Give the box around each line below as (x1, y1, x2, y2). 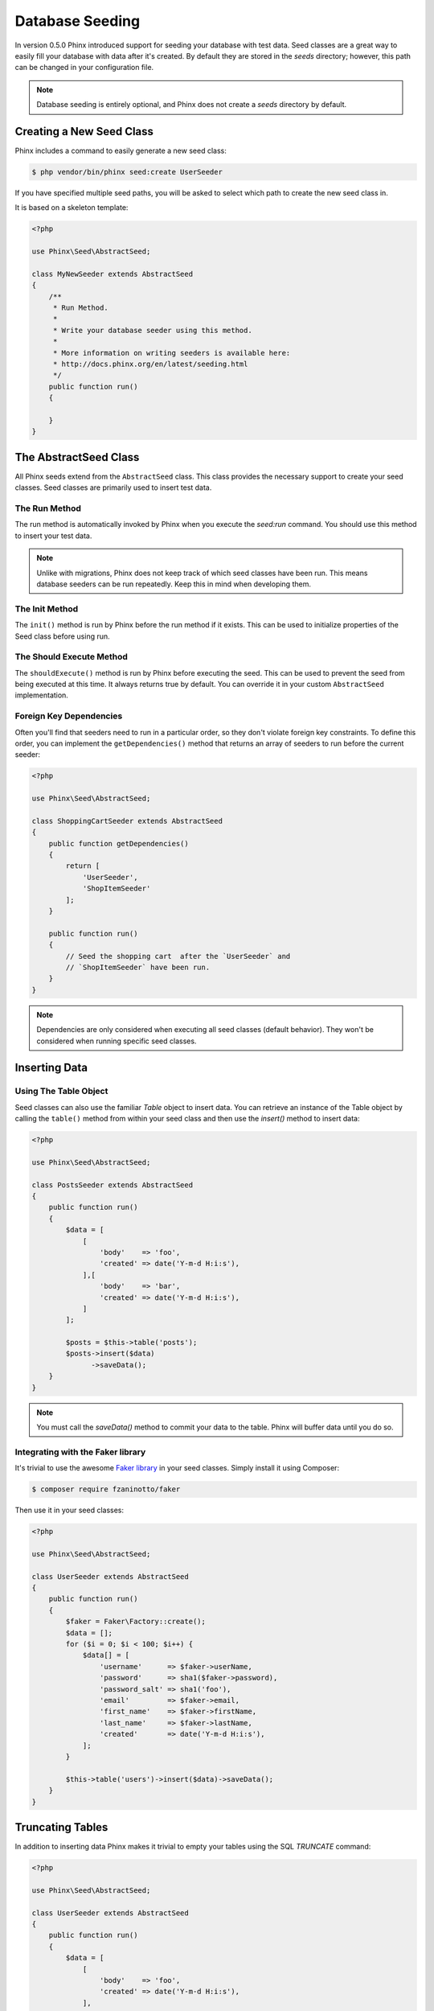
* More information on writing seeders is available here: (52, 348, 291, 357)
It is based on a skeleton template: (14, 203, 129, 212)
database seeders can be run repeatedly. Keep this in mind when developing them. (36, 579, 311, 589)
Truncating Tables (14, 1820, 108, 1834)
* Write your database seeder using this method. (52, 326, 252, 335)
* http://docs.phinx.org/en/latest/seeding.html (52, 360, 248, 369)
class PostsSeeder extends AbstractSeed (31, 1180, 193, 1190)
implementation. (14, 690, 68, 700)
